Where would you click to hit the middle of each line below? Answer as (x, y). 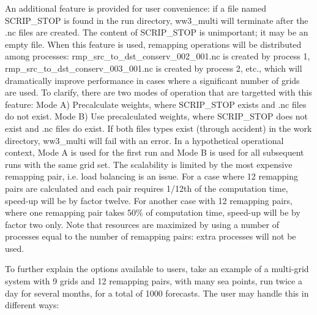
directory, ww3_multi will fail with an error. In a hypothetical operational (144, 140)
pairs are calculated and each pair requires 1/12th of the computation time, (147, 188)
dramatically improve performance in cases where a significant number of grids (152, 80)
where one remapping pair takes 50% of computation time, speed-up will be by (153, 212)
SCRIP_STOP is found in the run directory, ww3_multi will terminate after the (157, 20)
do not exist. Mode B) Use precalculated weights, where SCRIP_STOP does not (157, 116)
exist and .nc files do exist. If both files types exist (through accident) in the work (158, 128)
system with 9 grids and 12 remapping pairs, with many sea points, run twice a (154, 281)
